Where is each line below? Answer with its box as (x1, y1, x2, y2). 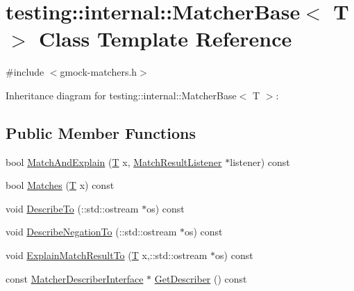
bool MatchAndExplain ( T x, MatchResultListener (6, 154, 222, 169)
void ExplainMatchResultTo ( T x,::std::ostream (6, 248, 208, 263)
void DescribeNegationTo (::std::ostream (6, 224, 177, 239)
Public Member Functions (6, 122, 196, 143)
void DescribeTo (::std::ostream (6, 201, 139, 215)
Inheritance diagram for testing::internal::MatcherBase (6, 88, 237, 102)
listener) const (230, 154, 290, 169)
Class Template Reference (39, 24, 292, 53)
